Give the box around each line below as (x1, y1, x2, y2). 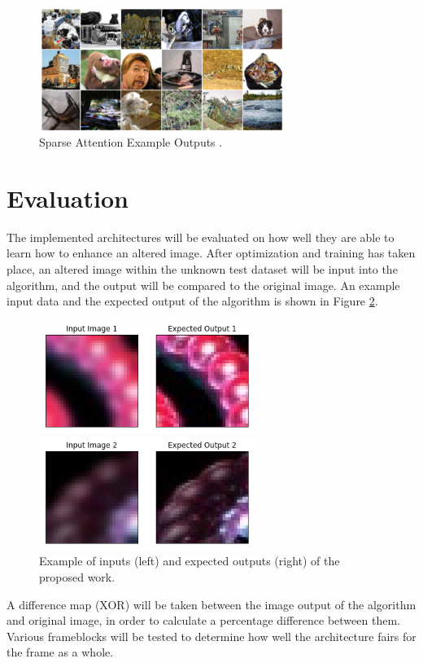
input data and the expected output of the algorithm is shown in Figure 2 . (7, 292, 378, 310)
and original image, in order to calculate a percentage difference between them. (7, 612, 400, 629)
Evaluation (7, 181, 129, 214)
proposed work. (39, 568, 116, 585)
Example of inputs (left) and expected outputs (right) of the (39, 552, 340, 569)
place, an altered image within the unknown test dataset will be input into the (7, 260, 398, 277)
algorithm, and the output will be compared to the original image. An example (7, 276, 400, 293)
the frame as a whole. (7, 643, 114, 661)
